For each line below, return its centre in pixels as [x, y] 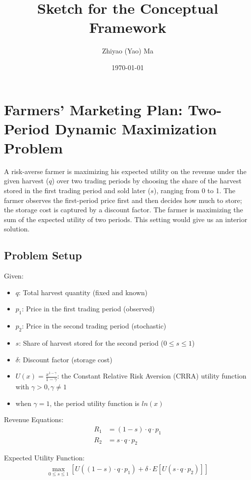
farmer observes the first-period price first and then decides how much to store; [123, 200]
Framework [128, 27]
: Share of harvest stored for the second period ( [91, 342]
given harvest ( [27, 181]
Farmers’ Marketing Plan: [93, 109]
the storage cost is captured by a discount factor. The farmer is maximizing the [124, 210]
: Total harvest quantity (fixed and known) [83, 292]
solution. [17, 229]
